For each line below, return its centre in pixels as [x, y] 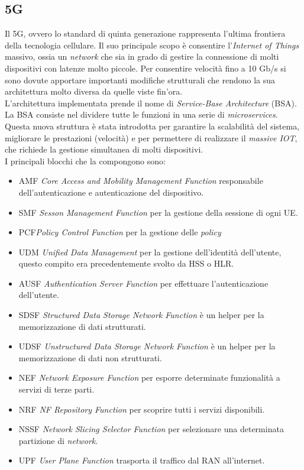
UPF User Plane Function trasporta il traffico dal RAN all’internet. [142, 460]
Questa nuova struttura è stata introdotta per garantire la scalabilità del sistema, [152, 126]
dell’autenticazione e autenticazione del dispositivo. [111, 192]
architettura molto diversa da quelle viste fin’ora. [94, 91]
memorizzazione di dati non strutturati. [90, 357]
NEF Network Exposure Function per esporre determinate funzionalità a [149, 377]
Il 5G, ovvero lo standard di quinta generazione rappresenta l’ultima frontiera [145, 33]
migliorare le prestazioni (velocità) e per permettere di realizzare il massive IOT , [151, 137]
